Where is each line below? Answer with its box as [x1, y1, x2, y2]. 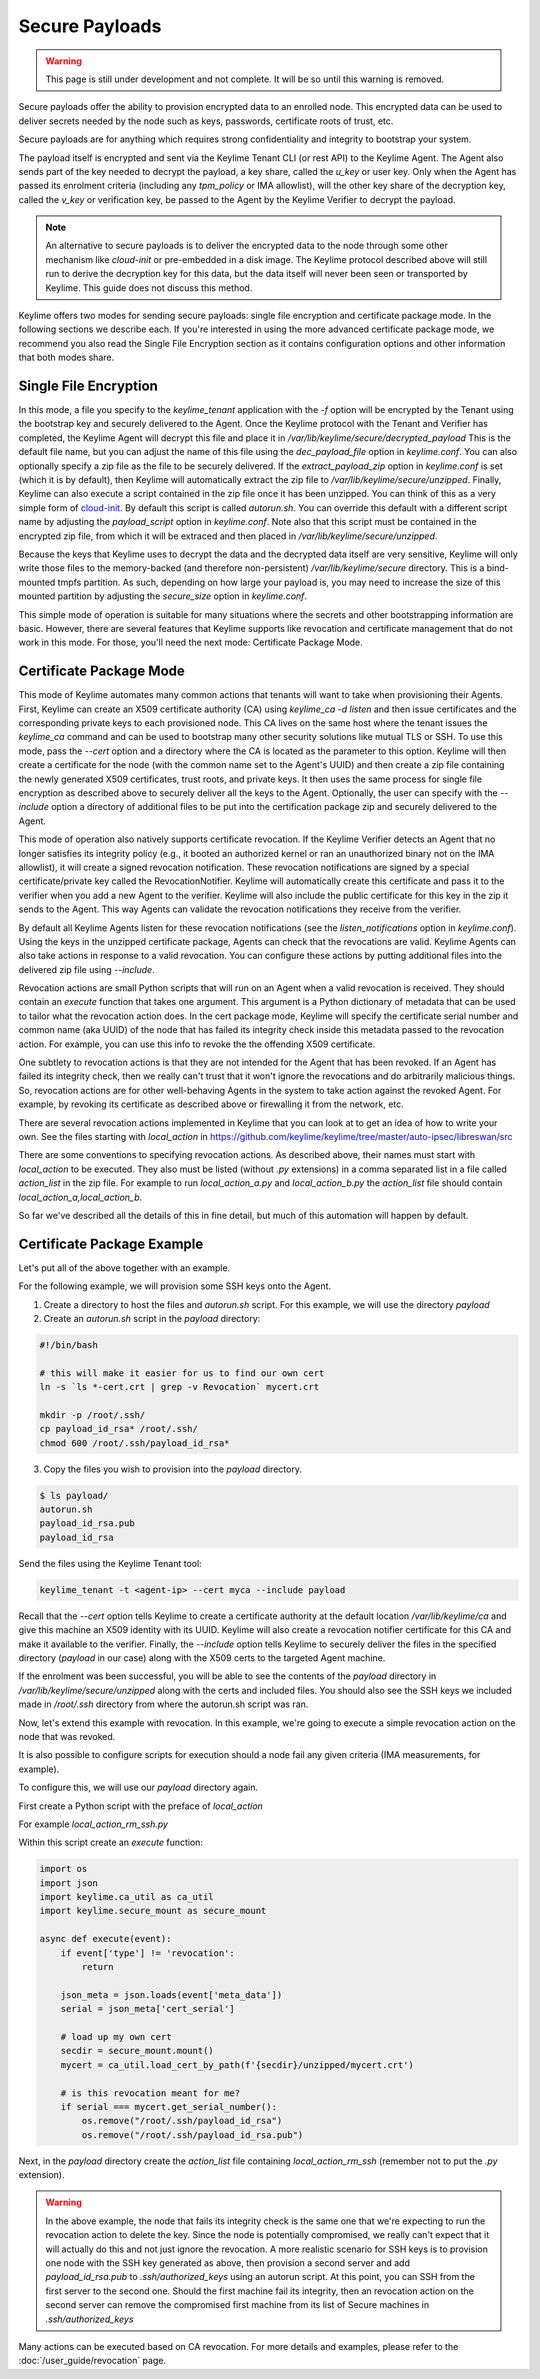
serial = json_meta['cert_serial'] [60, 2003, 235, 2015]
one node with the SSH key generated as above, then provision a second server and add [45, 2257, 410, 2269]
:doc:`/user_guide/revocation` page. [18, 2355, 167, 2367]
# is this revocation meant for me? [60, 2087, 240, 2099]
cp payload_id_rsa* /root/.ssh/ [39, 1423, 199, 1435]
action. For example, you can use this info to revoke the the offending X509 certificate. [18, 1038, 376, 1050]
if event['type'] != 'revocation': [60, 1947, 235, 1959]
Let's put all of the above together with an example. [18, 1261, 231, 1274]
